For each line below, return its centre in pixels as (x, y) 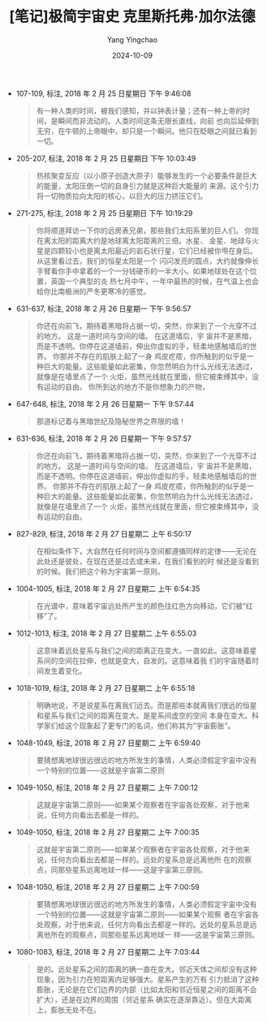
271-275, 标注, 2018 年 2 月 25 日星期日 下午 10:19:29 (104, 213)
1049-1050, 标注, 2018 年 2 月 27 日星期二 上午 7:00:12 (107, 787)
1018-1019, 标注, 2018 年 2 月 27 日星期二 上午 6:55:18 (106, 688)
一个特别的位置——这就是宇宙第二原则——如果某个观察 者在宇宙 (144, 914)
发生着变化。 (65, 671)
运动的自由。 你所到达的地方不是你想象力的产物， (126, 386)
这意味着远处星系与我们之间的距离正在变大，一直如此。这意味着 (143, 650)
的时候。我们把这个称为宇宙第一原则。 (100, 571)
